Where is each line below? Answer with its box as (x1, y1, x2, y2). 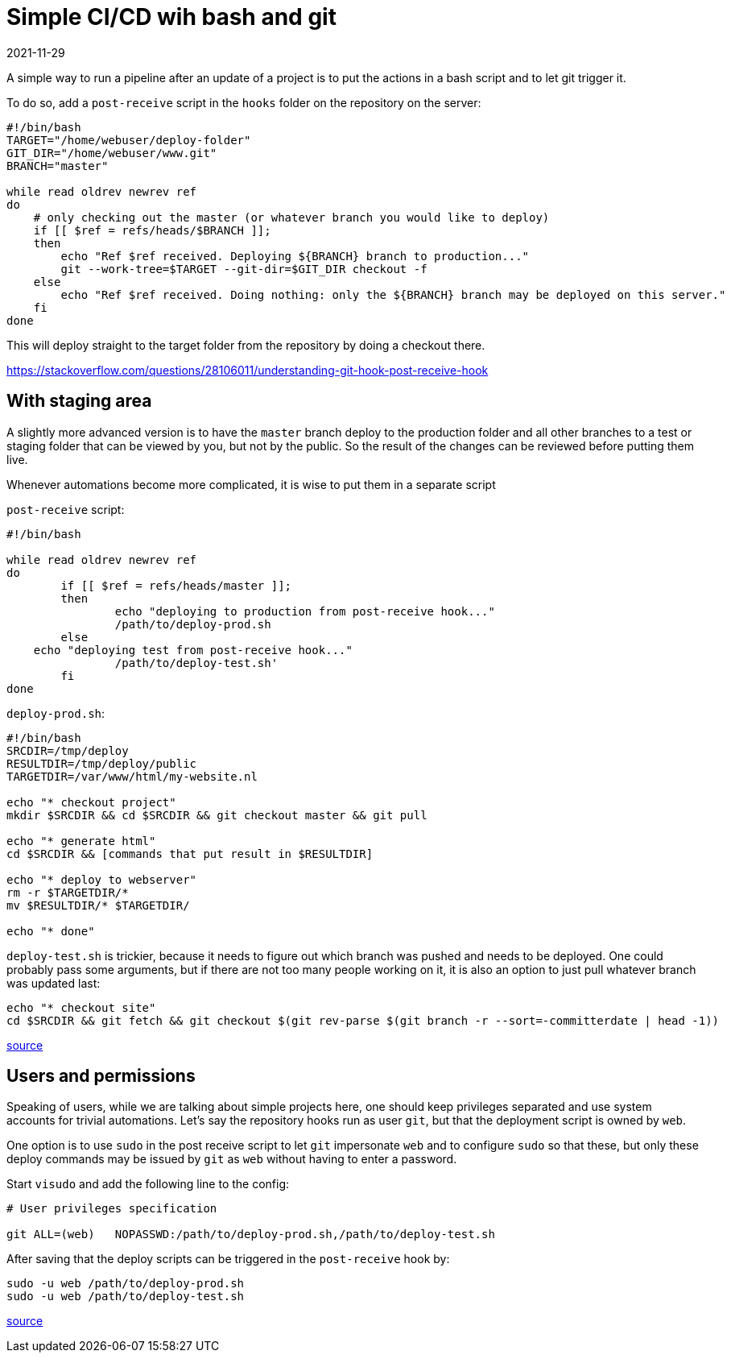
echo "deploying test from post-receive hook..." (33, 643, 353, 657)
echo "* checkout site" (6, 1001, 156, 1014)
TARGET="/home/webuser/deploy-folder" (6, 133, 251, 147)
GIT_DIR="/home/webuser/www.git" (6, 146, 217, 160)
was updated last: (6, 976, 101, 990)
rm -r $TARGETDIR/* (6, 885, 129, 899)
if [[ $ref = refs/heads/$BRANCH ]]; (33, 223, 271, 237)
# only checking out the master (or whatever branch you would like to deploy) (33, 210, 550, 224)
